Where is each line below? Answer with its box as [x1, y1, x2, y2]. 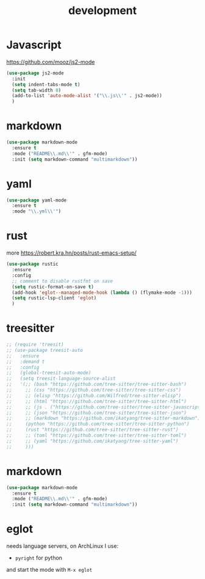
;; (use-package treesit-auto [6, 347, 84, 353]
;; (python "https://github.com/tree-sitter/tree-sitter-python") [6, 421, 190, 428]
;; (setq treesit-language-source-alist [6, 376, 116, 382]
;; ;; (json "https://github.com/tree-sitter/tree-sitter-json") [6, 410, 187, 416]
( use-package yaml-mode [6, 197, 67, 203]
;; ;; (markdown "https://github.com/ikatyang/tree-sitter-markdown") [6, 415, 201, 421]
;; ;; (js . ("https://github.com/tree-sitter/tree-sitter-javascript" [6, 404, 203, 410]
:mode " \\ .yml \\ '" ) [12, 208, 62, 214]
